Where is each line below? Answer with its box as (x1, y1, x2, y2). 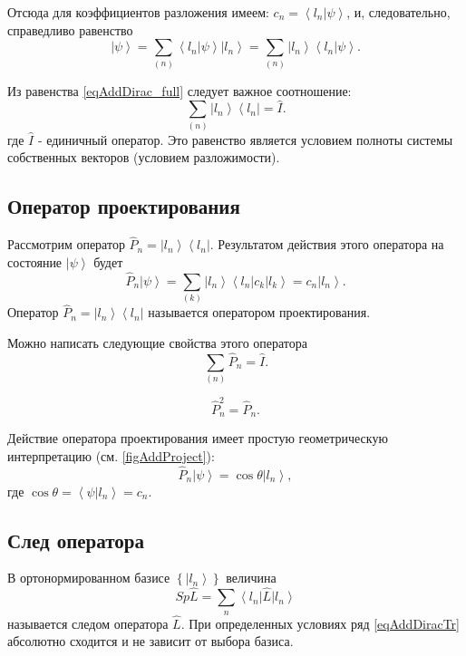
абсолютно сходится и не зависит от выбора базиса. (7, 632, 294, 651)
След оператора (7, 526, 144, 554)
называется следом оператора (7, 613, 169, 632)
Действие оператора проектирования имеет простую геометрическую (7, 429, 388, 448)
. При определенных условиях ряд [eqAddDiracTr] (180, 613, 460, 632)
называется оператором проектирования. (148, 303, 371, 322)
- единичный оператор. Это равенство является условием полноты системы (37, 130, 453, 149)
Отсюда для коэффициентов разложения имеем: (7, 3, 269, 21)
